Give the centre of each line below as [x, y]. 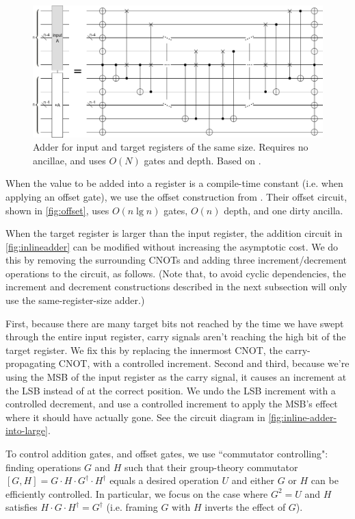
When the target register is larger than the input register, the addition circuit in [174, 233]
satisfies [22, 507]
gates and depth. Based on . [202, 160]
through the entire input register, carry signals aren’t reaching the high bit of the [176, 337]
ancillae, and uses [69, 160]
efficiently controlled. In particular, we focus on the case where [137, 493]
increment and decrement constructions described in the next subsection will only [176, 287]
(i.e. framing [132, 507]
